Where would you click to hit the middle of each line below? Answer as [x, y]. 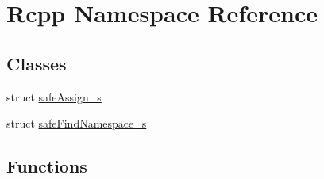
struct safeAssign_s [54, 96]
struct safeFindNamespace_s [77, 123]
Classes [37, 63]
